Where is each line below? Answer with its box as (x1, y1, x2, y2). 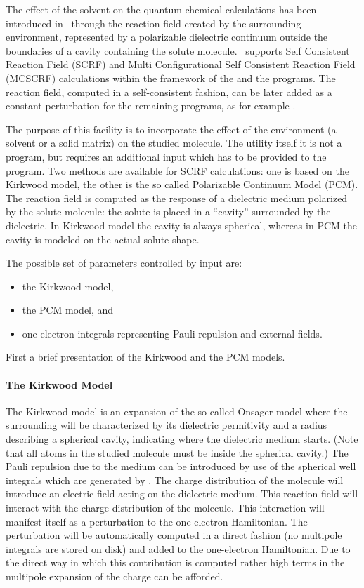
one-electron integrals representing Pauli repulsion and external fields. (22, 326, 323, 340)
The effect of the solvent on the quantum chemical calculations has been (6, 2, 317, 16)
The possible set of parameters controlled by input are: (6, 255, 242, 270)
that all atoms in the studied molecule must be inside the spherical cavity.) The (6, 445, 349, 460)
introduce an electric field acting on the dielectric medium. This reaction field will (6, 486, 358, 501)
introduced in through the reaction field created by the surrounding (6, 15, 301, 30)
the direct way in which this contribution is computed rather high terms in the (6, 555, 345, 570)
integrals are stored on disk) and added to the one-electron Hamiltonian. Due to (6, 541, 351, 556)
